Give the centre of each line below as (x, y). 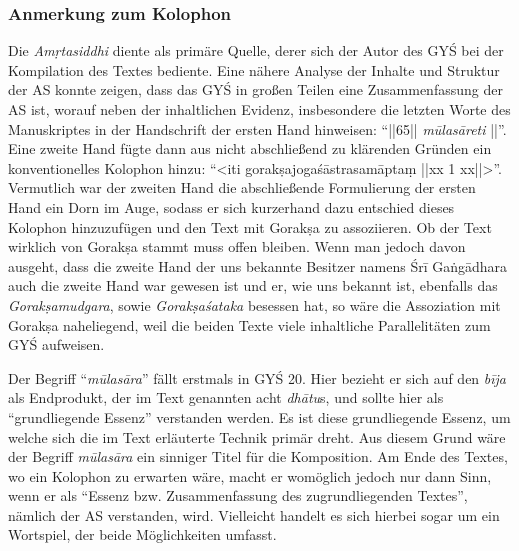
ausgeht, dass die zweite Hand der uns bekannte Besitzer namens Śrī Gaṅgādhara (258, 265)
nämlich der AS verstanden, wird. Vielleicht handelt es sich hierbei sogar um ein (254, 514)
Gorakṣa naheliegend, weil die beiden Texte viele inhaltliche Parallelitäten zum (249, 324)
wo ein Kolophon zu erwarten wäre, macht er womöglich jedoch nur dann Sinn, (250, 475)
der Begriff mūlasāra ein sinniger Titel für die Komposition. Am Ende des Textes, (258, 456)
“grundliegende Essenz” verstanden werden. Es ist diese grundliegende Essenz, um (259, 416)
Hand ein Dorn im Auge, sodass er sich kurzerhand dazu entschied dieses (231, 206)
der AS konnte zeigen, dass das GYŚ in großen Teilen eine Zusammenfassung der (255, 89)
